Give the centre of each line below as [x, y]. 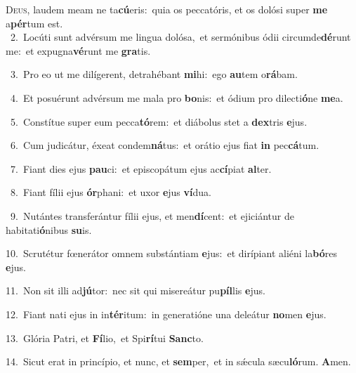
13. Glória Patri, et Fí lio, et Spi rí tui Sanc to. [105, 338]
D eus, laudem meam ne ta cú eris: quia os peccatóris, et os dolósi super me [167, 9]
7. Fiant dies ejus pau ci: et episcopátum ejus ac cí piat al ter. [141, 168]
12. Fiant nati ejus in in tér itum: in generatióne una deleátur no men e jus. [166, 314]
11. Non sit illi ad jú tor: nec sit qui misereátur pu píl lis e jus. [136, 290]
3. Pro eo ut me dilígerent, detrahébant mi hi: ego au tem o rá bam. [154, 74]
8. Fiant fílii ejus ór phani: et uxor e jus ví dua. [111, 192]
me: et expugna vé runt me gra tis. [78, 50]
